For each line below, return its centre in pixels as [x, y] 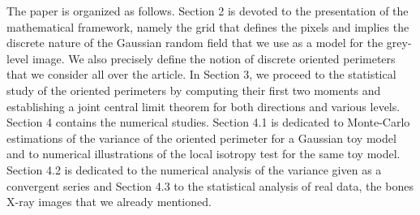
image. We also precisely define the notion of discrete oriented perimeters [214, 58]
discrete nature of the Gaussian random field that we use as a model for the [195, 43]
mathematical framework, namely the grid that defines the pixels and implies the [208, 26]
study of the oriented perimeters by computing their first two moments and [194, 90]
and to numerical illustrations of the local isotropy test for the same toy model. [204, 154]
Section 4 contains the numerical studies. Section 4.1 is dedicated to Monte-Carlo [208, 122]
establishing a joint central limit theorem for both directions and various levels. [204, 106]
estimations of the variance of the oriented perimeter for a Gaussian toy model [201, 138]
